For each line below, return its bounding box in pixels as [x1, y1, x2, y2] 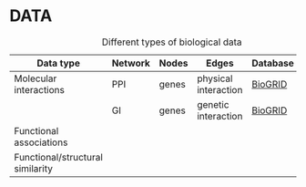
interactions [14, 83, 66, 96]
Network [111, 57, 150, 69]
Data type [36, 57, 80, 69]
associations [14, 136, 68, 149]
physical [197, 72, 233, 85]
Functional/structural [14, 151, 103, 163]
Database [251, 57, 294, 69]
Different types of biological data [101, 36, 243, 48]
